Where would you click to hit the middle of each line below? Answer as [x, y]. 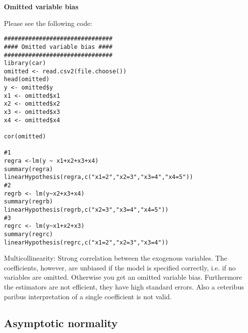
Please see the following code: [48, 23]
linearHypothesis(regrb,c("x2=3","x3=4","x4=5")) [86, 210]
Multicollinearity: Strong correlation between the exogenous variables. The [116, 258]
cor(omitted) [25, 137]
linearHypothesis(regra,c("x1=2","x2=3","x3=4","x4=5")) [99, 177]
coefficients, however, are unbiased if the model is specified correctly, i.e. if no [120, 267]
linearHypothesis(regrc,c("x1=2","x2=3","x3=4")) [86, 242]
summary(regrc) [29, 234]
